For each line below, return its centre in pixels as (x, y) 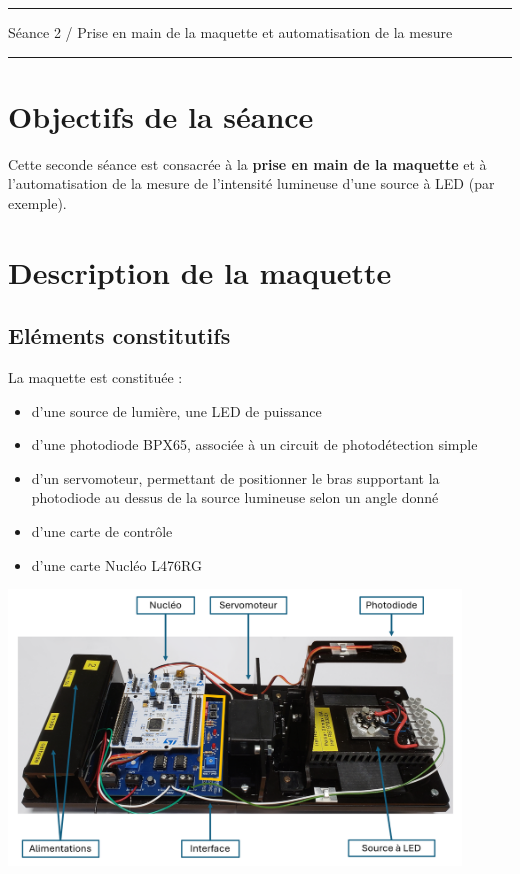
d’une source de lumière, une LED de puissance (176, 410)
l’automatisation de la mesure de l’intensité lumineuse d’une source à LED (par (251, 183)
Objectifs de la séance (161, 115)
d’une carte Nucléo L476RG (116, 564)
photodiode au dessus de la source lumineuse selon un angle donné (235, 497)
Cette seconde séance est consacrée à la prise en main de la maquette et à (247, 163)
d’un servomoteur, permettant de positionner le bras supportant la (235, 477)
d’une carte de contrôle (102, 531)
